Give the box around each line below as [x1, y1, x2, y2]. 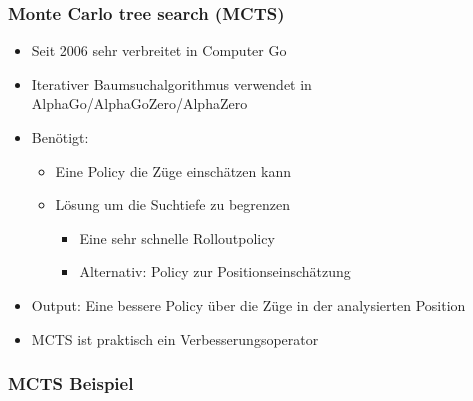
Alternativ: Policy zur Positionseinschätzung [79, 261, 351, 282]
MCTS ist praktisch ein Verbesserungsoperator [31, 328, 319, 349]
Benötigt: [31, 127, 89, 147]
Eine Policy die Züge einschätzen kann [55, 160, 291, 181]
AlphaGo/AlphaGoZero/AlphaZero [31, 93, 248, 114]
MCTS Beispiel [8, 371, 134, 396]
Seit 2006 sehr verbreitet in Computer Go [31, 40, 287, 61]
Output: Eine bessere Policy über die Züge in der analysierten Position [31, 294, 466, 315]
